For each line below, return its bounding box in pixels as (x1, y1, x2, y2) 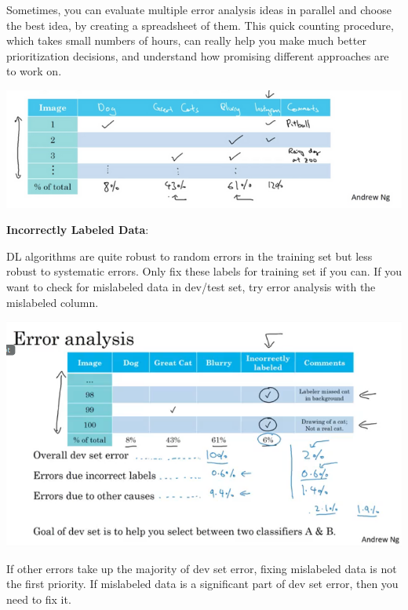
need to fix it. (6, 591, 71, 607)
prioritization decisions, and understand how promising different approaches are (6, 47, 389, 64)
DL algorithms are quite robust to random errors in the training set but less (6, 247, 373, 264)
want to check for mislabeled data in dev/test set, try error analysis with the (6, 278, 376, 294)
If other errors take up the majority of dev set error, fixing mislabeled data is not (6, 560, 397, 576)
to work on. (6, 63, 62, 79)
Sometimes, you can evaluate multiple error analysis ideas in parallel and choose (6, 2, 392, 17)
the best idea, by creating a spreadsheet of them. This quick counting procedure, (6, 16, 394, 33)
